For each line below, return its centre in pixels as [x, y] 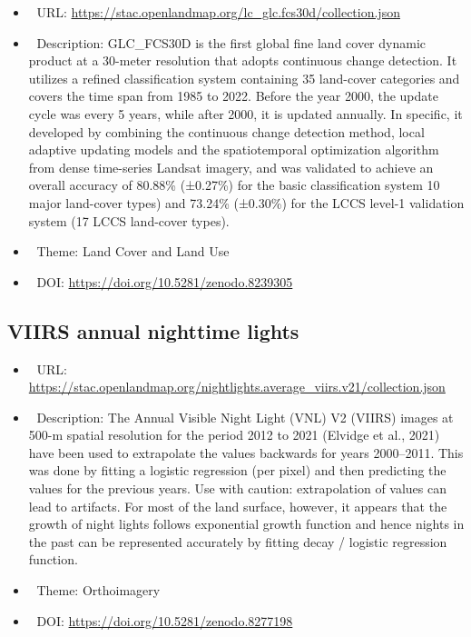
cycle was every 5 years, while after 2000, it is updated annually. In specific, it [245, 113]
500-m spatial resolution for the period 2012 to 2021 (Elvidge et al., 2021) [234, 435]
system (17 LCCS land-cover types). [129, 220]
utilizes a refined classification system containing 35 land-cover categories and [244, 78]
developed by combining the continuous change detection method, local [226, 131]
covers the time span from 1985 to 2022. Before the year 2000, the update [233, 96]
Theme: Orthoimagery [98, 590]
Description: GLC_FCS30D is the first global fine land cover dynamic [231, 42]
